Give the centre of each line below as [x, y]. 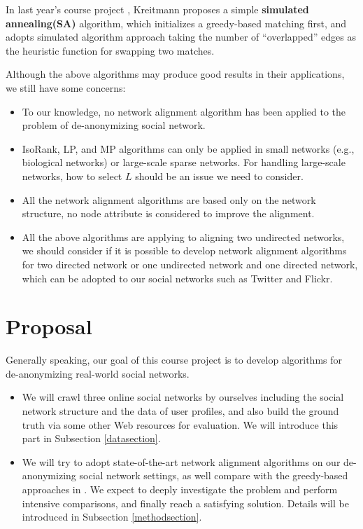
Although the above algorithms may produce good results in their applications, [175, 74]
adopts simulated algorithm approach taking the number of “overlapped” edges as [181, 37]
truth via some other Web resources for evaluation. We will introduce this [180, 424]
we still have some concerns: [66, 87]
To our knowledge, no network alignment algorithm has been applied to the [184, 111]
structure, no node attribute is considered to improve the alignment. [168, 213]
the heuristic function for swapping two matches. [110, 50]
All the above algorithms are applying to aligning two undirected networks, [183, 236]
